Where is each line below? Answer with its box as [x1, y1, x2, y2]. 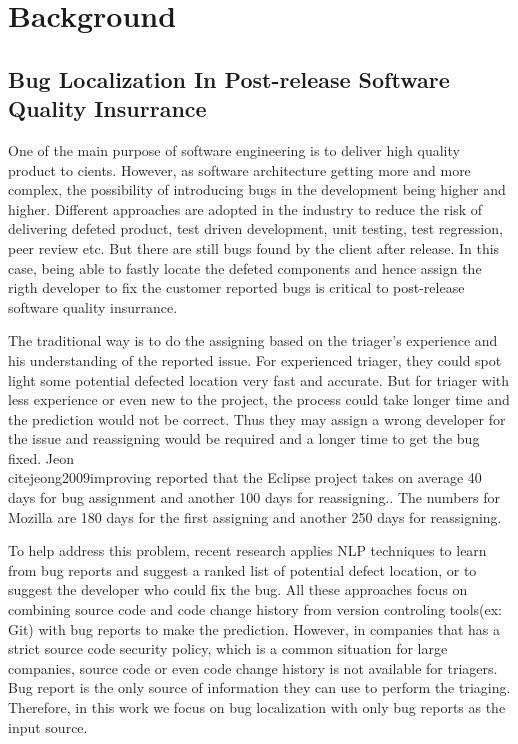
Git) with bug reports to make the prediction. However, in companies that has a [8, 618, 501, 639]
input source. [8, 716, 88, 737]
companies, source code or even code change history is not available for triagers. [8, 657, 498, 678]
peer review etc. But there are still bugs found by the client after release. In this [8, 237, 500, 258]
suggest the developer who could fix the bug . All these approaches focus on [8, 579, 468, 600]
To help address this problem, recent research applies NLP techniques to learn [8, 540, 487, 561]
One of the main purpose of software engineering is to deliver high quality [8, 139, 460, 160]
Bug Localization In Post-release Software [8, 63, 450, 94]
